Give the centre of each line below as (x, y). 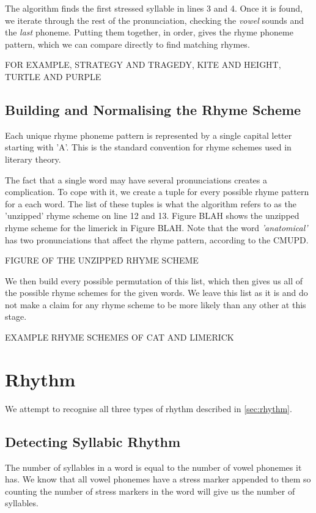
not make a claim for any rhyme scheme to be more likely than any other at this (156, 304)
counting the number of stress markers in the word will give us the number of (150, 491)
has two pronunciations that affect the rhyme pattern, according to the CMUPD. (157, 239)
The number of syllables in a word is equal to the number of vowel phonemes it (153, 467)
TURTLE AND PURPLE (53, 76)
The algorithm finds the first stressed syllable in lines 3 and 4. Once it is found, (154, 8)
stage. (16, 316)
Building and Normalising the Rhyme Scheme (153, 109)
